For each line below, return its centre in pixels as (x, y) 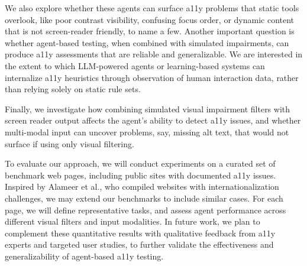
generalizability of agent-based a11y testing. (84, 256)
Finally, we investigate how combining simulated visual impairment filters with (148, 108)
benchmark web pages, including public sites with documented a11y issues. (140, 175)
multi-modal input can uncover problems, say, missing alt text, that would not (147, 132)
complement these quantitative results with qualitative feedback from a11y (140, 233)
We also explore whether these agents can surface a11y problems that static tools (152, 8)
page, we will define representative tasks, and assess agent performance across (146, 210)
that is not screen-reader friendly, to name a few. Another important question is (150, 31)
